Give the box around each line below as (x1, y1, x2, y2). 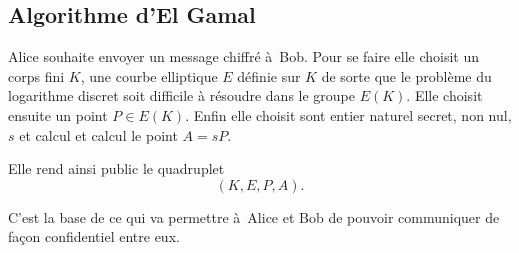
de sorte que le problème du (321, 65, 492, 86)
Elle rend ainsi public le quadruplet (8, 158, 225, 179)
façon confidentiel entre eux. (8, 226, 180, 247)
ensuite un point (8, 104, 108, 125)
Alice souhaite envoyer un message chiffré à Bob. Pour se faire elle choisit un (8, 46, 480, 67)
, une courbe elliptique (80, 65, 218, 86)
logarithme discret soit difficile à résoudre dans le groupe (8, 85, 355, 106)
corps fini (8, 65, 65, 86)
